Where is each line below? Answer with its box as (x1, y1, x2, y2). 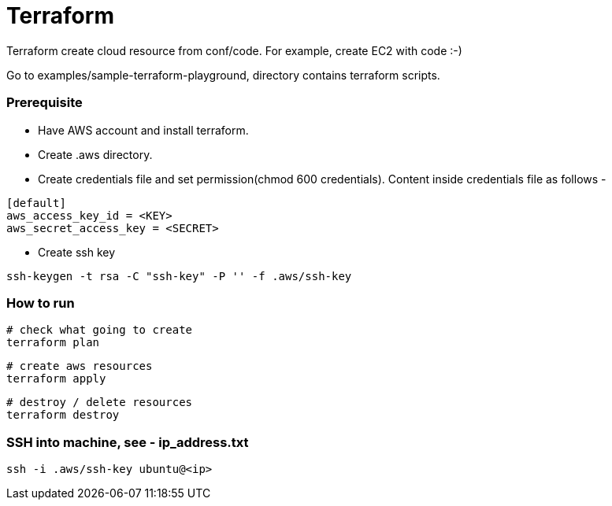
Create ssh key (38, 245, 116, 259)
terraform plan (6, 336, 100, 349)
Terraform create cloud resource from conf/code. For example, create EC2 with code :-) (6, 43, 462, 57)
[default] (6, 196, 66, 209)
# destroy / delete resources (6, 396, 193, 409)
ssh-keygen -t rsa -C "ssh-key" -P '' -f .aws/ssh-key (6, 269, 352, 283)
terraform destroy (6, 408, 120, 422)
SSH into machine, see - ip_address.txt (6, 434, 249, 450)
